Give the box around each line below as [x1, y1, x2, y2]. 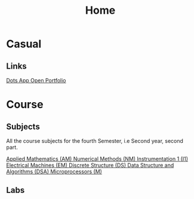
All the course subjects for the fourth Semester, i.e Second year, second [6, 137, 184, 144]
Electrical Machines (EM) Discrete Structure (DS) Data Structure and [6, 162, 174, 169]
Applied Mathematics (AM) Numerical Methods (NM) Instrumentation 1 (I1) [6, 155, 188, 162]
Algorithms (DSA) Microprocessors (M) [6, 168, 103, 175]
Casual [6, 37, 42, 51]
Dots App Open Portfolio [6, 77, 66, 84]
